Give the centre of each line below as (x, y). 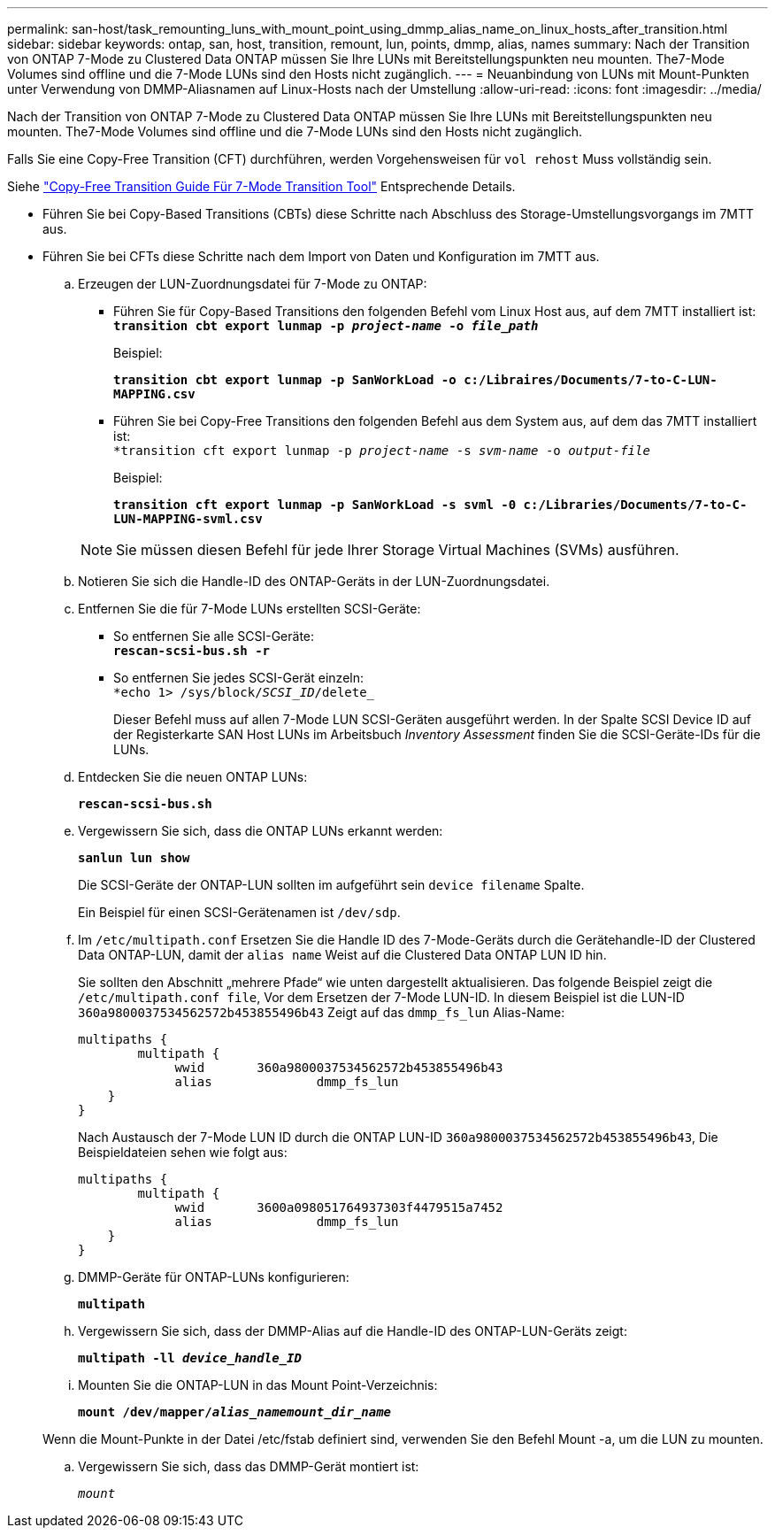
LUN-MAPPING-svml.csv (188, 519)
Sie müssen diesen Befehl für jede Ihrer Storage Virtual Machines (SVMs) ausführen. (398, 550)
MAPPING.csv (154, 394)
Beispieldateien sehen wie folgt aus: (183, 1152)
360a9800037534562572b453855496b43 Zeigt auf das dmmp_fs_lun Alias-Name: (322, 1012)
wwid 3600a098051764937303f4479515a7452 (339, 1207)
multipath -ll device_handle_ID (190, 1358)
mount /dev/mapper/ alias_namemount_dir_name (235, 1412)
